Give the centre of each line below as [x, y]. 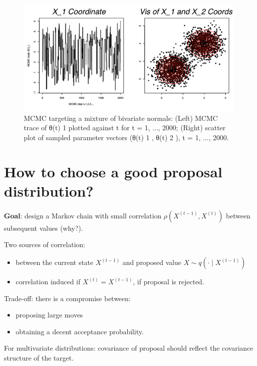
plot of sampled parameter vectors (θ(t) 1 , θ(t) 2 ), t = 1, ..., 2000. [126, 137]
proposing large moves [49, 315]
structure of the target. [39, 358]
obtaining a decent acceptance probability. [80, 331]
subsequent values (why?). [44, 228]
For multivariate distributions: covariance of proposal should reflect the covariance [129, 348]
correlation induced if [48, 282]
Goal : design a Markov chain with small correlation [83, 215]
